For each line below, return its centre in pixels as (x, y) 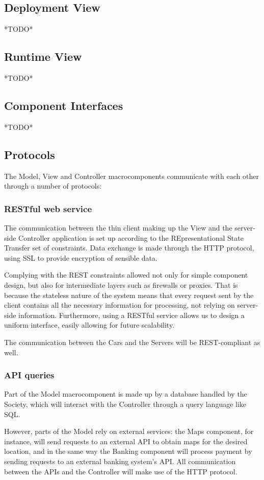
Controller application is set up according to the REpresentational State (131, 237)
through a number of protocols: (53, 186)
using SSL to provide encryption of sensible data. (81, 257)
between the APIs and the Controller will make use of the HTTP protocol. (121, 471)
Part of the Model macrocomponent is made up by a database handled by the (126, 394)
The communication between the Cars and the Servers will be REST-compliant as (132, 342)
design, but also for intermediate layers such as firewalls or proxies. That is (121, 284)
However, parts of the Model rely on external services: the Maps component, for (129, 431)
